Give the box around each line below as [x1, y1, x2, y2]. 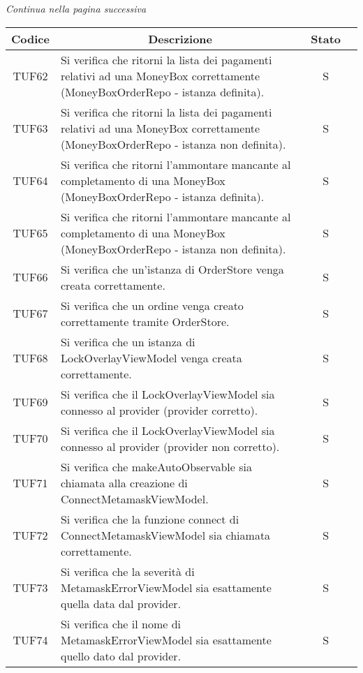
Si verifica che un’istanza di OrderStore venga [60, 260, 284, 277]
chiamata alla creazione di [60, 474, 188, 491]
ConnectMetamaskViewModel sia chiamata [60, 526, 271, 543]
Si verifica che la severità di [60, 563, 195, 579]
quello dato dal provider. [60, 647, 181, 664]
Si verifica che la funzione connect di [60, 510, 239, 527]
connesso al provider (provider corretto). [60, 401, 258, 418]
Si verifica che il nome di [60, 615, 181, 632]
